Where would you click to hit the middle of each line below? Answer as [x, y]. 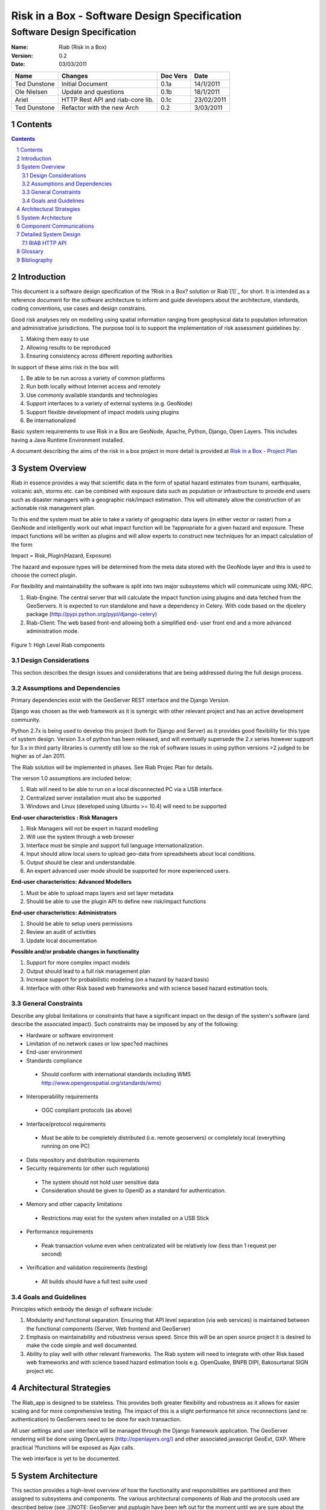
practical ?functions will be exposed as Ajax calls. [73, 1447]
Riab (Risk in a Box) [83, 47]
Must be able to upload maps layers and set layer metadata [100, 893]
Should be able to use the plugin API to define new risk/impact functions [116, 901]
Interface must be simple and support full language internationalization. [115, 845]
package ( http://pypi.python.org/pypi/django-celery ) [92, 614]
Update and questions [93, 92]
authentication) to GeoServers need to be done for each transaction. [96, 1419]
